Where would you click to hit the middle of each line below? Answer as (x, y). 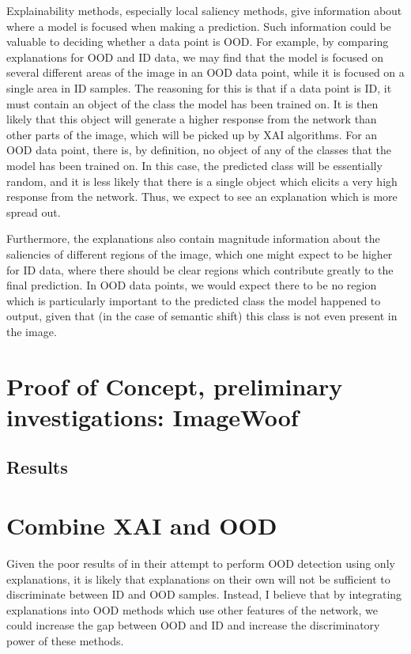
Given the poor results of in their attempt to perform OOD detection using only (201, 563)
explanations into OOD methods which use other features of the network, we (192, 609)
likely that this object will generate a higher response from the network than (192, 119)
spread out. (34, 212)
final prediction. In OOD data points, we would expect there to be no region (192, 285)
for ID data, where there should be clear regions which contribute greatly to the (200, 269)
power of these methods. (65, 640)
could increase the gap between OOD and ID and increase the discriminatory (193, 625)
